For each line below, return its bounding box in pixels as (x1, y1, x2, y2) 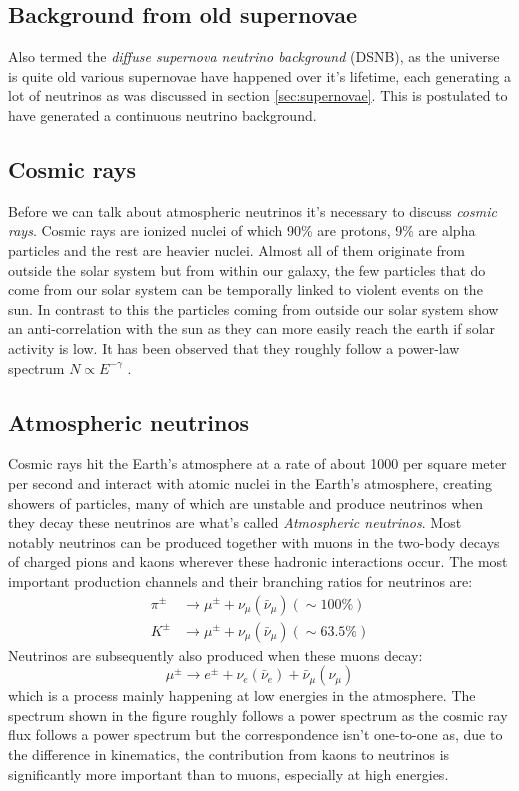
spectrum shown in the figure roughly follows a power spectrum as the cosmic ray (8, 704, 508, 725)
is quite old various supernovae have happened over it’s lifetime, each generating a (8, 65, 511, 86)
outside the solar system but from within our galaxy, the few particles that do (8, 259, 486, 280)
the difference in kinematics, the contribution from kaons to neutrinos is (8, 743, 450, 764)
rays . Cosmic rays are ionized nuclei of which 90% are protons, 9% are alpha (8, 220, 476, 241)
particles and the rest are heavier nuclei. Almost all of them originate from (8, 239, 466, 260)
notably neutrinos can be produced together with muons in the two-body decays (8, 531, 500, 552)
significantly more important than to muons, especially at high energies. (8, 763, 449, 784)
